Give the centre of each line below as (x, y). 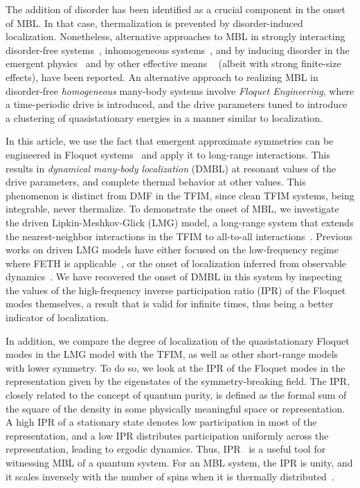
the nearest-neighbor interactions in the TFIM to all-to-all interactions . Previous (179, 236)
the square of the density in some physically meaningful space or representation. (175, 408)
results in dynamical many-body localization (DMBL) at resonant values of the (171, 168)
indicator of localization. (57, 317)
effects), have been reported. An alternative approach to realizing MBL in (162, 76)
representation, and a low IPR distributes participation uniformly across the (167, 435)
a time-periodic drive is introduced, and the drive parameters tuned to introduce (177, 104)
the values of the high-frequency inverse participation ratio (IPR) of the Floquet (176, 290)
